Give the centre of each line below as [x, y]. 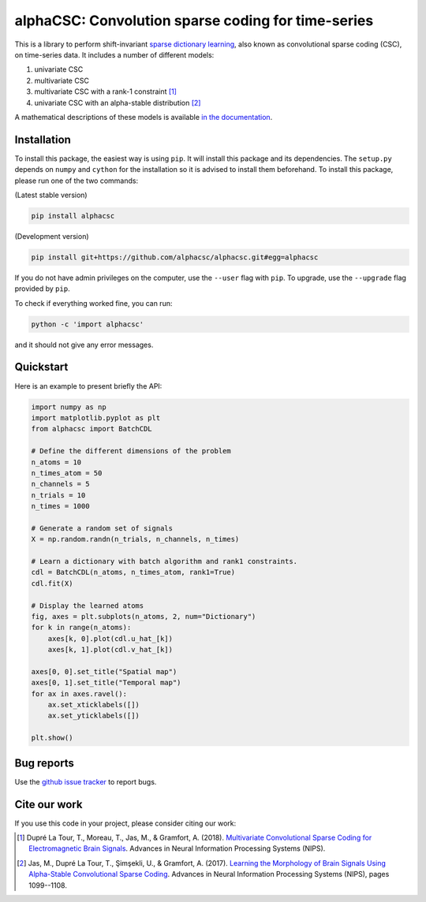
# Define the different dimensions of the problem [131, 451]
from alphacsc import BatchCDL [92, 429]
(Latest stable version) [51, 195]
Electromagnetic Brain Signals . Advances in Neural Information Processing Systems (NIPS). [177, 848]
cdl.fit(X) [52, 583]
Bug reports [45, 763]
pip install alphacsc [73, 216]
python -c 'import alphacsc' [88, 324]
